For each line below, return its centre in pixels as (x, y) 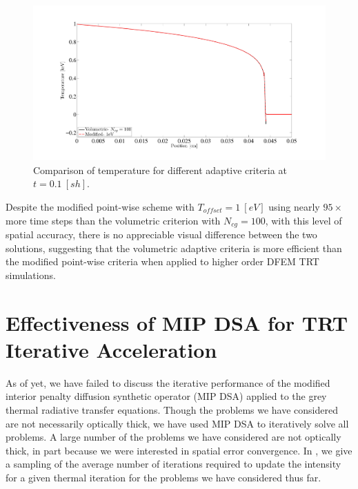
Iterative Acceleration (111, 349)
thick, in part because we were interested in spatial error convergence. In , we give (179, 450)
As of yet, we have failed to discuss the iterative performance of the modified (168, 382)
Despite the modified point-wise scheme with (100, 207)
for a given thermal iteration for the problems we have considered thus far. (163, 477)
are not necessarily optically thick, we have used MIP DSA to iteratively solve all (177, 423)
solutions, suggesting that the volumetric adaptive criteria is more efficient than (174, 248)
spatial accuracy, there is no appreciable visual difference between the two (161, 234)
